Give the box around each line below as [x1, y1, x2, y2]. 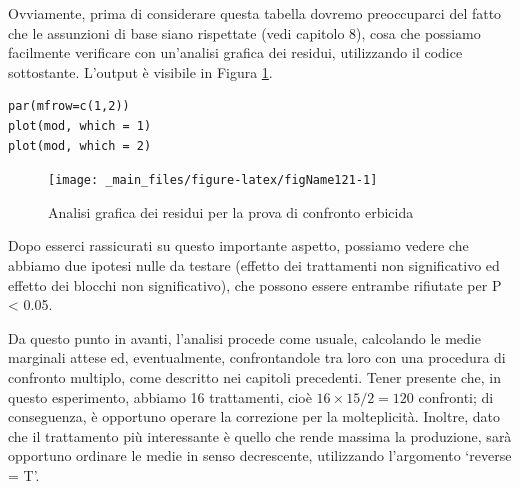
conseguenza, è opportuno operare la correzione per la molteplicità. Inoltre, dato [8, 406, 500, 427]
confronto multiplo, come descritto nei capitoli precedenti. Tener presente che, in [8, 366, 502, 387]
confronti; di [418, 386, 494, 407]
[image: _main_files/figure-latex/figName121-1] [48, 173, 378, 188]
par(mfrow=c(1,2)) [8, 99, 130, 114]
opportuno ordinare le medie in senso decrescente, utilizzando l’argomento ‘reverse [8, 445, 512, 466]
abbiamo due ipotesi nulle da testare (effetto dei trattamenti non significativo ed [8, 255, 500, 275]
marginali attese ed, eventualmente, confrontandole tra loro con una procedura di [8, 347, 506, 368]
